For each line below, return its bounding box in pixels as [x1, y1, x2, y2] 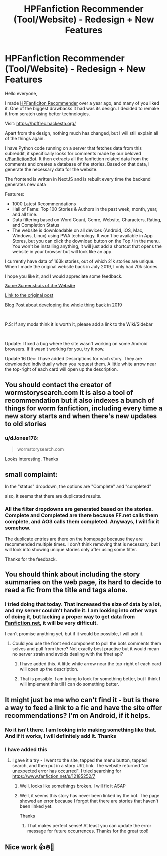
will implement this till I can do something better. [19, 681, 119, 687]
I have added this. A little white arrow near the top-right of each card [19, 661, 161, 667]
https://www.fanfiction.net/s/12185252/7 [12, 773, 96, 779]
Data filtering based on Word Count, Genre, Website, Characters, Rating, [12, 216, 162, 223]
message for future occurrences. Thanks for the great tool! [27, 828, 149, 834]
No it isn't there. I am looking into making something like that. [5, 726, 157, 733]
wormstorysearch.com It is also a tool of [5, 388, 133, 397]
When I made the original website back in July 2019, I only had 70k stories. [5, 263, 159, 269]
